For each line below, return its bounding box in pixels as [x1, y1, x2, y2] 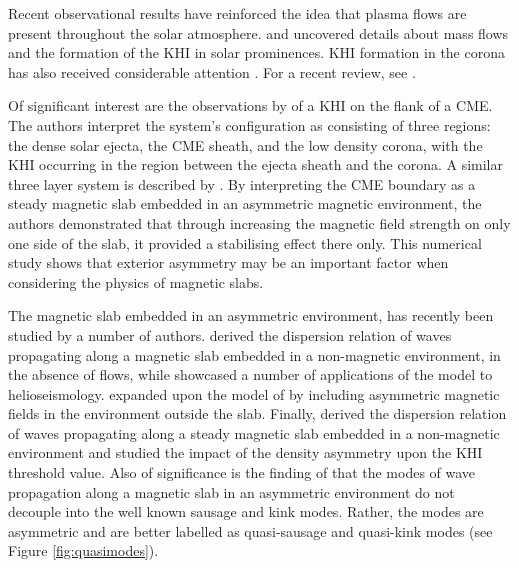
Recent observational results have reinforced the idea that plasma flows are [8, 3, 467, 23]
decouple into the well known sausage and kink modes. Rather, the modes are [8, 501, 484, 522]
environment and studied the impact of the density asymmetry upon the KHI [8, 442, 483, 463]
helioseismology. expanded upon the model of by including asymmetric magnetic [8, 383, 500, 404]
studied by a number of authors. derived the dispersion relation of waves [8, 324, 452, 345]
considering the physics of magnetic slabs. [8, 271, 264, 292]
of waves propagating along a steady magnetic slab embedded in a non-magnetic [8, 422, 500, 443]
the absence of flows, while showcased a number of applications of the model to [8, 364, 493, 385]
